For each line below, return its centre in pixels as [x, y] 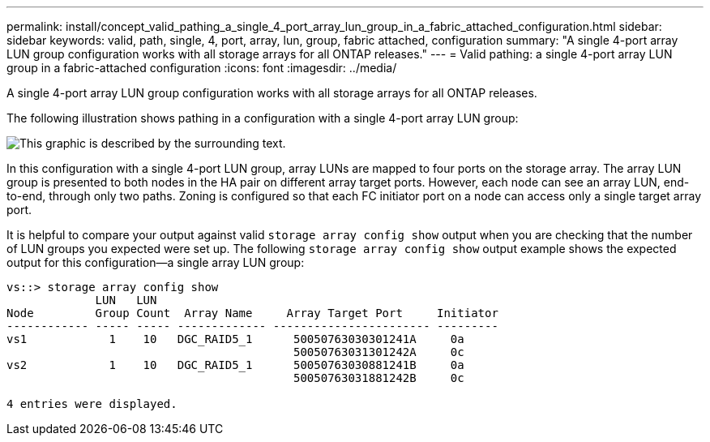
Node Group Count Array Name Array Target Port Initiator [252, 313]
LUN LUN [126, 300]
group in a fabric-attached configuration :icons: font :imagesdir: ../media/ [202, 68]
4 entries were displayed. [92, 404]
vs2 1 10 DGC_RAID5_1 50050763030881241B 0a [235, 365]
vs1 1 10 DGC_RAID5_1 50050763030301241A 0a [235, 339]
